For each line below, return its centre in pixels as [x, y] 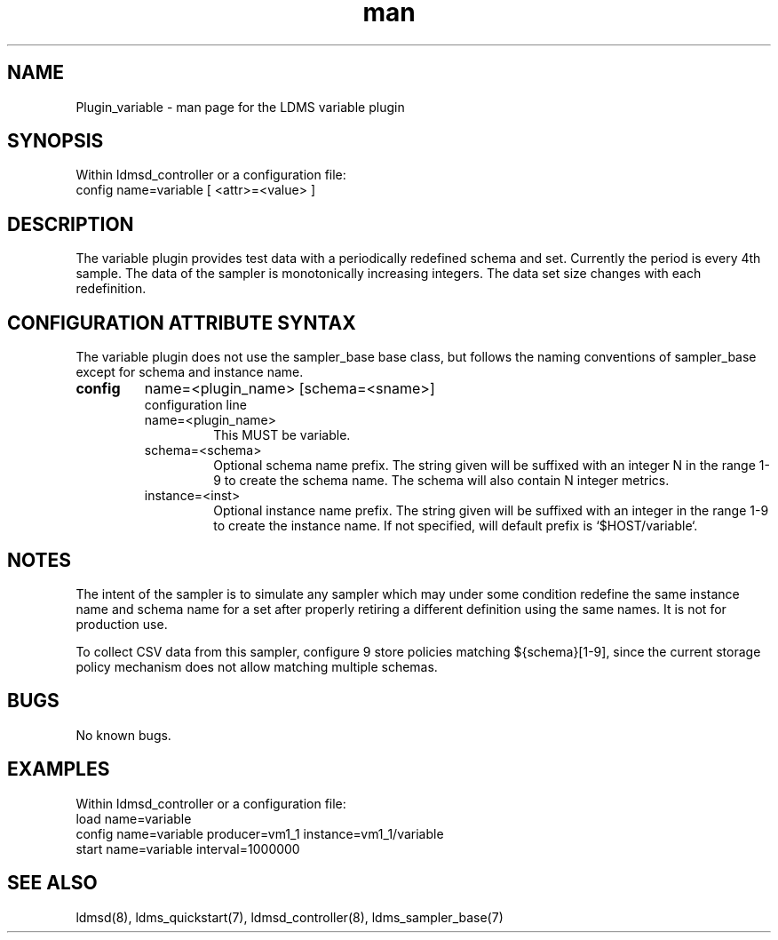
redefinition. [111, 289]
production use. [122, 624]
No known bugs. [123, 735]
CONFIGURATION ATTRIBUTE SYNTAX [182, 323]
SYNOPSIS [56, 141]
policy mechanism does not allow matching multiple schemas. [257, 666]
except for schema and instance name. [190, 372]
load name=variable [134, 818]
